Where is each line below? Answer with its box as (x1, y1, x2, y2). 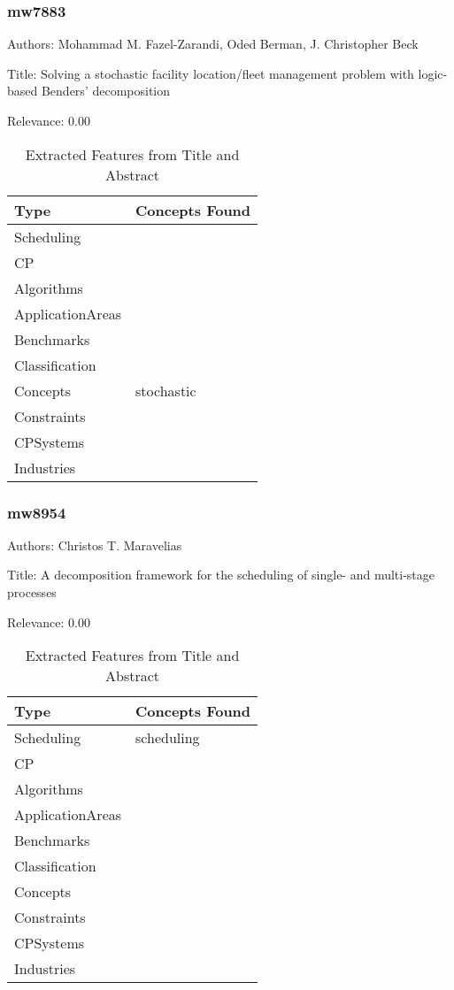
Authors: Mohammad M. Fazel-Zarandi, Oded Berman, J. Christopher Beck (7, 35, 419, 53)
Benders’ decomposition (41, 81, 171, 100)
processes (7, 583, 57, 601)
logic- (418, 64, 448, 82)
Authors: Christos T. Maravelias (7, 535, 182, 554)
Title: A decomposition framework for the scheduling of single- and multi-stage (7, 565, 435, 584)
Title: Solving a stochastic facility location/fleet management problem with (7, 64, 414, 82)
